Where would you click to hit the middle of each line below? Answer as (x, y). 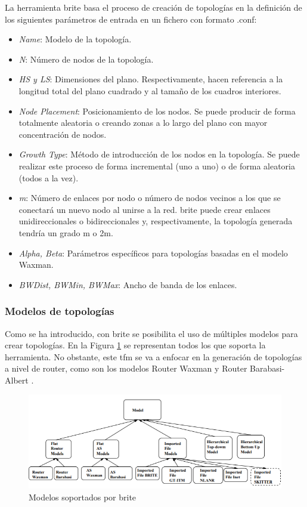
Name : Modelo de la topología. (75, 39)
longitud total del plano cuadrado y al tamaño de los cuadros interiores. (150, 90)
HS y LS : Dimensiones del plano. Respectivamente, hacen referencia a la (151, 79)
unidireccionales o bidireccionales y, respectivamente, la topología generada (156, 221)
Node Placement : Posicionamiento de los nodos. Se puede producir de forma (157, 111)
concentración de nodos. (63, 134)
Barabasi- (267, 368)
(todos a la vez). (49, 177)
